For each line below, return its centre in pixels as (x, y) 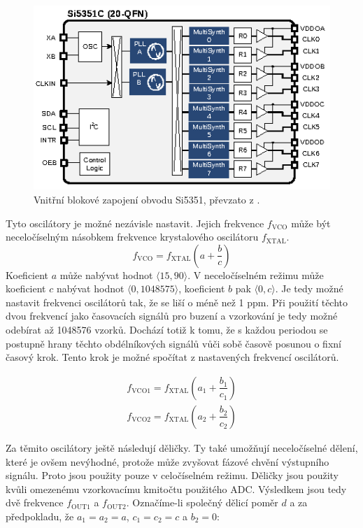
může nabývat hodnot (106, 274)
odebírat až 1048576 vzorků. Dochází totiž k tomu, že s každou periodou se (167, 330)
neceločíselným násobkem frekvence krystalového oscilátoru (132, 237)
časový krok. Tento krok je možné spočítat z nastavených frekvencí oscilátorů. (172, 357)
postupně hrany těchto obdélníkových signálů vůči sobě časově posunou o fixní (173, 343)
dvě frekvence (35, 502)
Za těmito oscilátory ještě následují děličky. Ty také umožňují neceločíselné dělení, (182, 447)
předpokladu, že (40, 516)
